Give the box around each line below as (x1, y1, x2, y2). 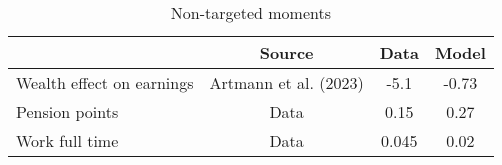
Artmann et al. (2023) (209, 71, 364, 94)
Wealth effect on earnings (16, 71, 194, 94)
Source (259, 41, 314, 64)
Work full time (16, 129, 119, 152)
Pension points (16, 100, 119, 123)
